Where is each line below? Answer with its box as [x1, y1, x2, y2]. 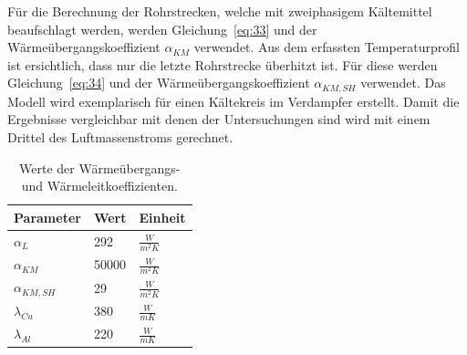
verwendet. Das [360, 73, 446, 92]
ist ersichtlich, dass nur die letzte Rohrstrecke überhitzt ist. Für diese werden [7, 55, 438, 74]
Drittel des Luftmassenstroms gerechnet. [7, 128, 233, 147]
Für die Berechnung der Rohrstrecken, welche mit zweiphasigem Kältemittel [7, 2, 432, 20]
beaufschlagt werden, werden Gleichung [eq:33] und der [7, 19, 317, 38]
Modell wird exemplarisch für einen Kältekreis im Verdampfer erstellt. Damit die [7, 91, 460, 110]
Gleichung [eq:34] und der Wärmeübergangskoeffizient [7, 73, 310, 92]
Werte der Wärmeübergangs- [19, 158, 181, 177]
